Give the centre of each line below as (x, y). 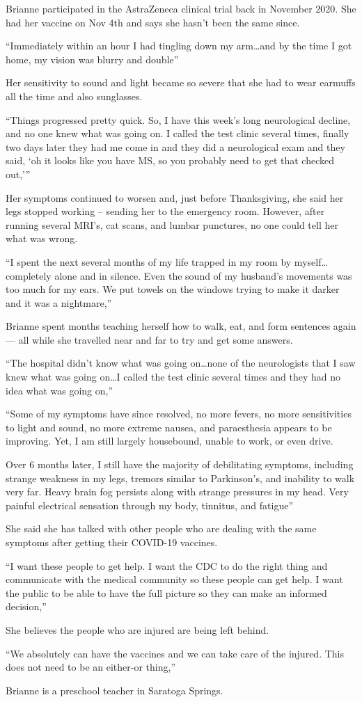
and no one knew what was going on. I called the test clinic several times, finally (178, 133)
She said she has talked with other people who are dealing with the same (161, 528)
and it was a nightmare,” (59, 302)
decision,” (26, 606)
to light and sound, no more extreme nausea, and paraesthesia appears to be (169, 427)
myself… (311, 261)
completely (29, 275)
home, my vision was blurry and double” (92, 59)
